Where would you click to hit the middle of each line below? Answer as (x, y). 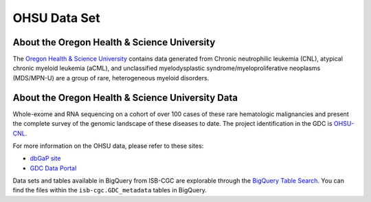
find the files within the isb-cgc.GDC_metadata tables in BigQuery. (110, 190)
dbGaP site (45, 159)
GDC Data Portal (53, 168)
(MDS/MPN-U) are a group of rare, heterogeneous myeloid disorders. (111, 78)
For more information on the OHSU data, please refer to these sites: (108, 146)
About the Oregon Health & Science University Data (125, 97)
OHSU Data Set (56, 18)
